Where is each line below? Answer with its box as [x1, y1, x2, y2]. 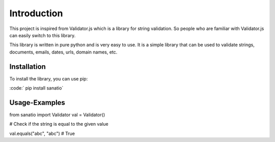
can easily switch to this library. [9, 32, 76, 38]
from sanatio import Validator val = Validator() [9, 111, 105, 118]
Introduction [9, 8, 63, 19]
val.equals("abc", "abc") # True [9, 130, 75, 136]
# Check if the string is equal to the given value [9, 121, 109, 127]
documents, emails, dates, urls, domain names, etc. [9, 49, 118, 55]
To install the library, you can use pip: [9, 75, 88, 81]
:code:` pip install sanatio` [9, 85, 64, 91]
